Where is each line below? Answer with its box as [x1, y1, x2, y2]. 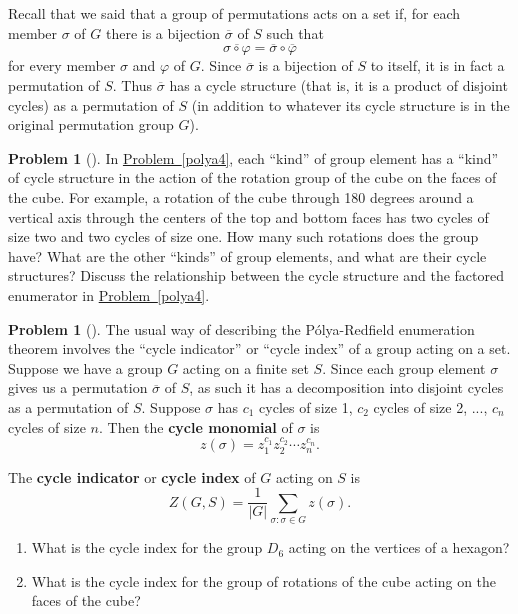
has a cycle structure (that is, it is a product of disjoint [169, 75, 508, 95]
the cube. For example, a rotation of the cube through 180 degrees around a [8, 186, 474, 207]
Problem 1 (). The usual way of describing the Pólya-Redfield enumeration [8, 318, 475, 339]
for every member [8, 55, 116, 76]
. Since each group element [322, 357, 486, 378]
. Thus [112, 75, 153, 95]
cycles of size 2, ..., [373, 396, 488, 417]
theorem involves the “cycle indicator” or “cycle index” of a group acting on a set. [8, 338, 511, 359]
